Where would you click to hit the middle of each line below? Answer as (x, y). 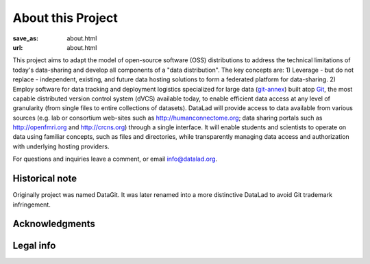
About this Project (65, 18)
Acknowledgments (54, 224)
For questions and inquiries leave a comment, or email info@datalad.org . (115, 159)
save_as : (26, 38)
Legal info (34, 246)
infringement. (32, 204)
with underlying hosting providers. (61, 146)
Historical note (45, 179)
